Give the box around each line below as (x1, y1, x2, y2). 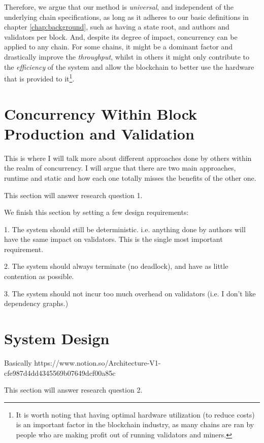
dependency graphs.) (4, 298, 69, 309)
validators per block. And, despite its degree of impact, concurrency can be (4, 31, 238, 42)
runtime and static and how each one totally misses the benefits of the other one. (4, 172, 256, 183)
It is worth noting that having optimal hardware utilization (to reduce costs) (16, 409, 255, 420)
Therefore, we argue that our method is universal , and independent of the (4, 2, 234, 12)
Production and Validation (4, 123, 194, 144)
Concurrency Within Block (4, 103, 197, 124)
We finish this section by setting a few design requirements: (4, 207, 189, 217)
